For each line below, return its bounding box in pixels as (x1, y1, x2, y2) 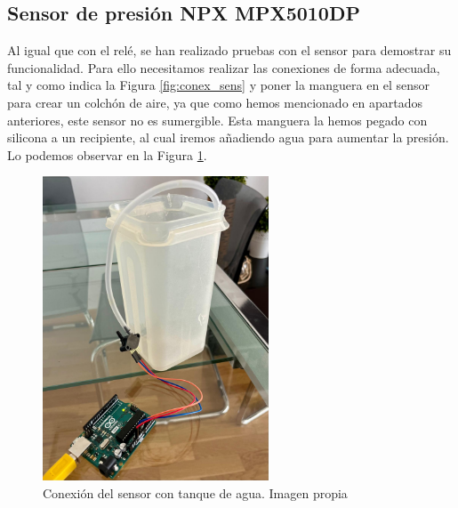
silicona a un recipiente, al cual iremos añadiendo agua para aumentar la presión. (7, 128, 449, 147)
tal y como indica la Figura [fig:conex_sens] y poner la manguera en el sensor (7, 76, 430, 94)
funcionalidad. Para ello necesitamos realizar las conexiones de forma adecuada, (7, 58, 440, 77)
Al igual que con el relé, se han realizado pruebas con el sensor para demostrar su (7, 41, 452, 60)
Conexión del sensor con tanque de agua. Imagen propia (43, 483, 348, 502)
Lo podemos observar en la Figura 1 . (7, 145, 207, 164)
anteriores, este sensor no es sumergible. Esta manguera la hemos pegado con (7, 110, 428, 129)
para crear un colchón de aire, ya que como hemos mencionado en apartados (7, 93, 422, 111)
